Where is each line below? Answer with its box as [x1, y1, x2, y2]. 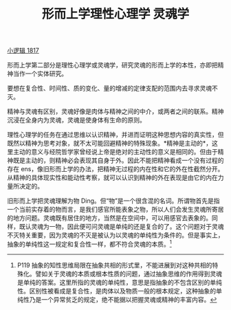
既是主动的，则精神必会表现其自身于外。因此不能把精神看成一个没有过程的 [12, 156, 224, 165]
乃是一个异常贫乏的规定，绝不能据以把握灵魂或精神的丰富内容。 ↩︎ [29, 295, 217, 303]
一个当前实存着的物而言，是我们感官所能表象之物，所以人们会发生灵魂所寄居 [7, 206, 224, 214]
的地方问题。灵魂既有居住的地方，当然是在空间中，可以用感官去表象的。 [7, 214, 212, 222]
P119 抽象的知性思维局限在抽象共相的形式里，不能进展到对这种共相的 [16, 261, 212, 269]
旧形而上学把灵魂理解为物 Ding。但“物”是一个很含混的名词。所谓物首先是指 [7, 197, 220, 205]
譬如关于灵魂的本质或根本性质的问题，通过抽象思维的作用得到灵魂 [35, 269, 222, 278]
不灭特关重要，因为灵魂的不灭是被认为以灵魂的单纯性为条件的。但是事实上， [7, 231, 224, 239]
